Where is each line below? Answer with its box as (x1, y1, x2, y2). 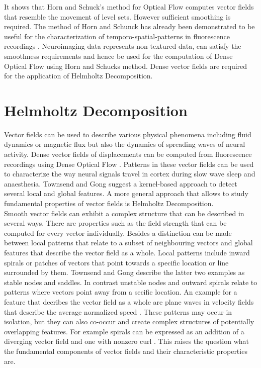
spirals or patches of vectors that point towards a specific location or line (4, 257, 229, 267)
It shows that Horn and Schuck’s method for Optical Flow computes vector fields (4, 2, 254, 12)
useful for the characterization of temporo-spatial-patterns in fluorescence (4, 31, 230, 41)
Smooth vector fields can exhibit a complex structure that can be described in (4, 208, 244, 218)
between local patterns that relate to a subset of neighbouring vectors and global (4, 237, 253, 248)
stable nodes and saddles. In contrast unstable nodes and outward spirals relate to (4, 277, 257, 287)
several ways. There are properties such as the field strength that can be (4, 218, 227, 228)
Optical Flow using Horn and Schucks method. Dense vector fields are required (4, 60, 247, 71)
